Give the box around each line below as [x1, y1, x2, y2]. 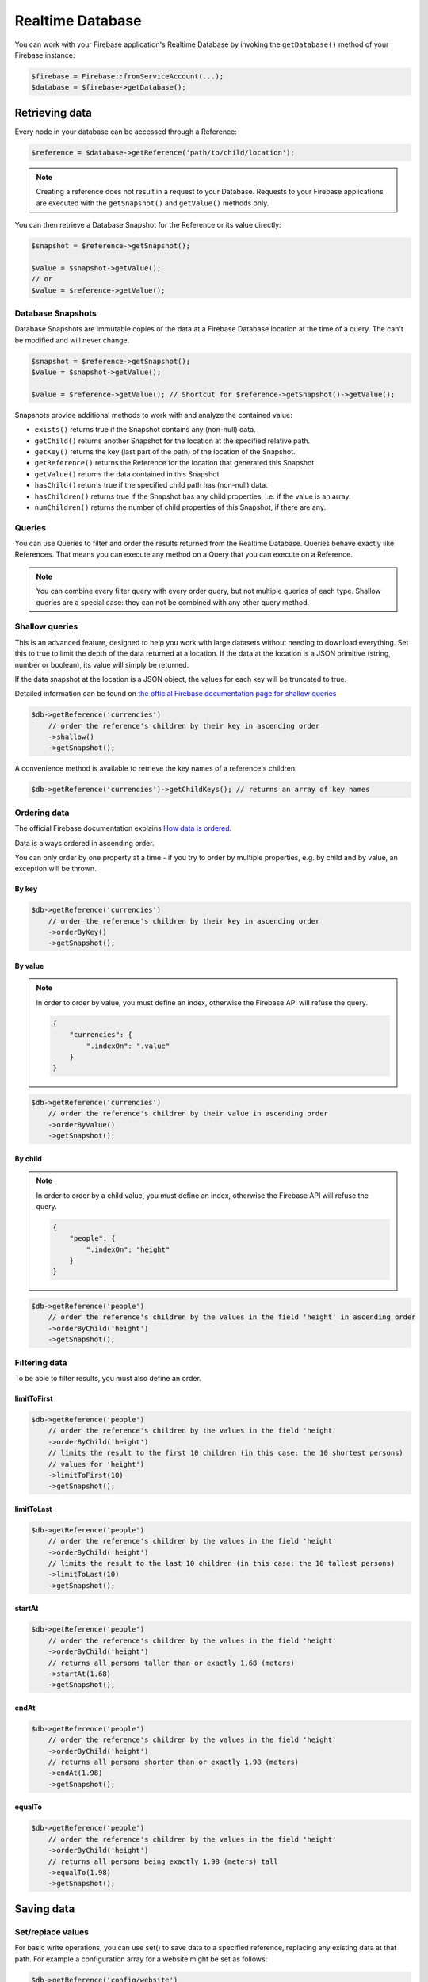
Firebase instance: [14, 50, 75, 59]
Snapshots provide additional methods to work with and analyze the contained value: [14, 410, 292, 419]
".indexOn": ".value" [86, 1041, 170, 1050]
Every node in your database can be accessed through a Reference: [14, 127, 237, 136]
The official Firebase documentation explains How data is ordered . [14, 824, 232, 833]
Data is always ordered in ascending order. [14, 838, 155, 848]
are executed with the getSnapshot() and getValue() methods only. [36, 198, 269, 208]
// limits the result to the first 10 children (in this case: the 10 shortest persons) [48, 1448, 403, 1458]
